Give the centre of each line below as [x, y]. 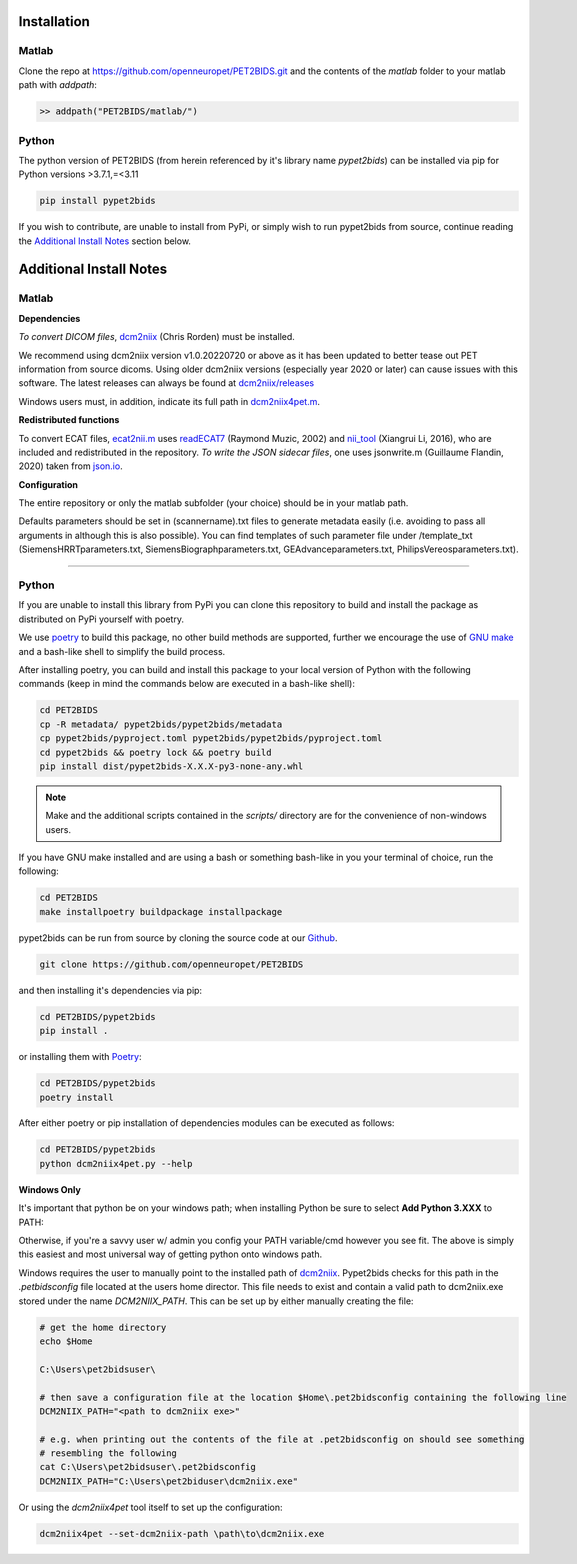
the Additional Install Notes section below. [105, 241]
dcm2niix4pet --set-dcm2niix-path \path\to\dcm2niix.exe [182, 1533]
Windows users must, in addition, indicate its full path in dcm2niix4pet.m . [169, 401]
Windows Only [50, 1189]
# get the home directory [103, 1327]
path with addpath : [57, 85]
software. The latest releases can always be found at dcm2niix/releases [166, 383]
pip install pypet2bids [98, 201]
